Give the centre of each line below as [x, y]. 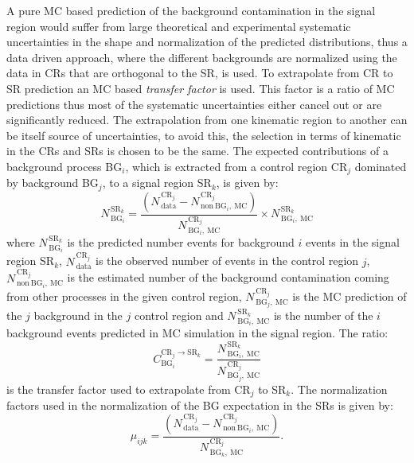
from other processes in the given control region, [124, 296]
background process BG [64, 166]
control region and [179, 315]
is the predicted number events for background [181, 242]
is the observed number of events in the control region [227, 261]
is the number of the [323, 315]
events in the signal [352, 242]
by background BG [53, 183]
